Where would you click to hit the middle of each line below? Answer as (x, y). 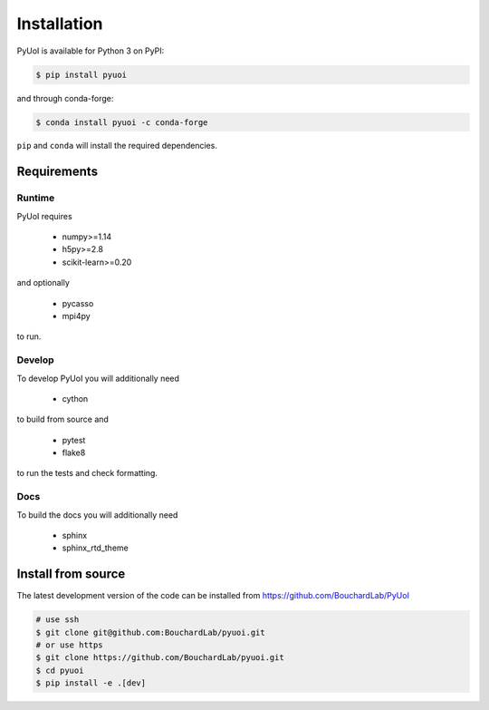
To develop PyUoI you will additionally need (98, 378)
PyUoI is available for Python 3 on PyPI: (91, 51)
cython (75, 398)
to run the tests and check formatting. (87, 473)
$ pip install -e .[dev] (91, 683)
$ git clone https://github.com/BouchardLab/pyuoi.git (160, 658)
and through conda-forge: (65, 98)
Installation (60, 24)
